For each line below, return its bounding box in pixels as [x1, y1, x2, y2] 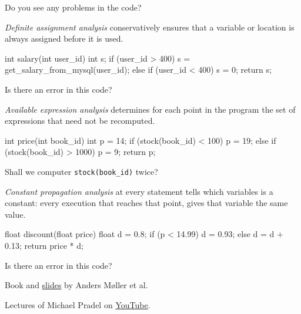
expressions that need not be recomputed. [5, 114, 155, 127]
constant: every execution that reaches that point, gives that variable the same [5, 197, 288, 209]
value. [5, 208, 26, 220]
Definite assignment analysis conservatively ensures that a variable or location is [5, 21, 295, 33]
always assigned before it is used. [5, 32, 123, 45]
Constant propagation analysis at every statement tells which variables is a [5, 185, 273, 197]
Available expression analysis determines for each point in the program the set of [5, 103, 296, 115]
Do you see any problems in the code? [5, 1, 142, 13]
